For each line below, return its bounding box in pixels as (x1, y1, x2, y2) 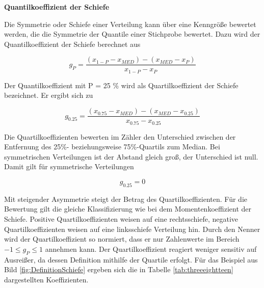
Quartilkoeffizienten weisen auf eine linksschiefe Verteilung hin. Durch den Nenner (4, 223, 260, 234)
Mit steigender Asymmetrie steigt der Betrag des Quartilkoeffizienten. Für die (4, 193, 247, 204)
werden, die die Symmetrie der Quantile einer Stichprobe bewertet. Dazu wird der (4, 29, 260, 39)
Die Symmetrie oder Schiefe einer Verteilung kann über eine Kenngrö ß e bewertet (4, 18, 256, 29)
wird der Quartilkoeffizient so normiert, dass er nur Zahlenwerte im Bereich (4, 233, 240, 244)
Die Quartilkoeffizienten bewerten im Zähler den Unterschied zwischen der (4, 131, 236, 142)
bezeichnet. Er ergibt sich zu (4, 90, 93, 100)
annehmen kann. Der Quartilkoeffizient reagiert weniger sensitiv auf (45, 243, 257, 254)
